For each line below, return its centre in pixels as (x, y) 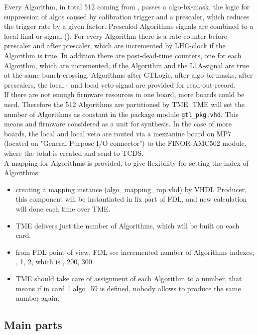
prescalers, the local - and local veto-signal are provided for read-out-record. (120, 84)
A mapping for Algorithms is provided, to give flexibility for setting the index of (126, 163)
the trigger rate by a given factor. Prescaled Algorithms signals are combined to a (129, 26)
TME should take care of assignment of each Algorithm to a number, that (129, 278)
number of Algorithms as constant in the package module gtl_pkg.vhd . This (121, 114)
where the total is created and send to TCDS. (74, 153)
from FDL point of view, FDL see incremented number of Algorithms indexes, (135, 252)
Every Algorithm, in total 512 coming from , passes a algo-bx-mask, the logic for (127, 6)
